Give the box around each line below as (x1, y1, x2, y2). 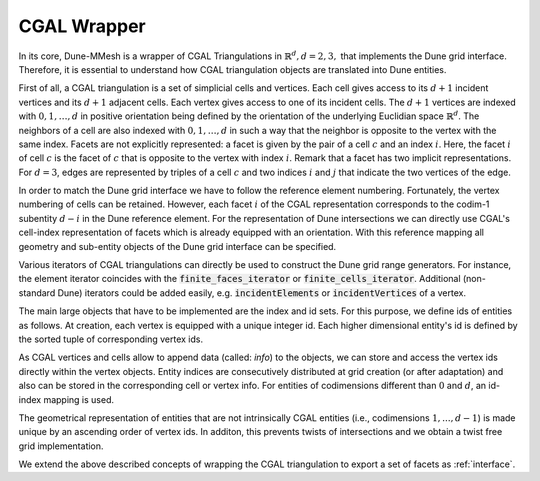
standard (18, 286, 56, 299)
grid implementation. (18, 440, 104, 452)
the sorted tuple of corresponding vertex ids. (18, 333, 204, 345)
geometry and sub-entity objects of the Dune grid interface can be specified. (18, 240, 337, 252)
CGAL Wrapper (18, 15, 146, 37)
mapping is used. (43, 393, 115, 405)
